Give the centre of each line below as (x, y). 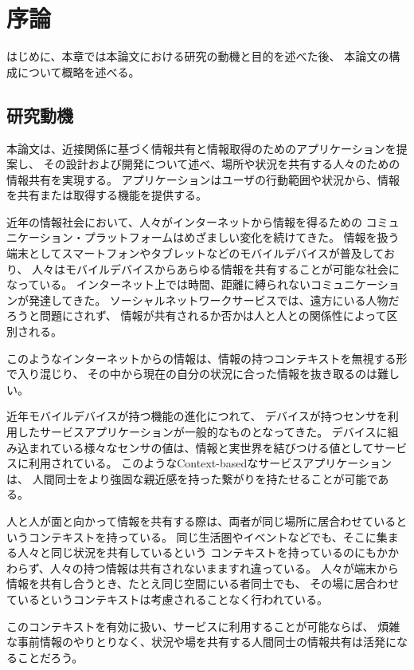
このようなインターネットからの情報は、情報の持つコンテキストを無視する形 (207, 358)
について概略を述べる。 (78, 71)
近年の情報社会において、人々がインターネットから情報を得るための (184, 221)
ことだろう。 (50, 657)
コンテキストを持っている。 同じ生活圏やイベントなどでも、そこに (202, 536)
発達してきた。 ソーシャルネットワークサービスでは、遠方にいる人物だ (214, 300)
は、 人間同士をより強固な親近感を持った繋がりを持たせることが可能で (192, 478)
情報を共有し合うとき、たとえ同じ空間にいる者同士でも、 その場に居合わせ (203, 583)
